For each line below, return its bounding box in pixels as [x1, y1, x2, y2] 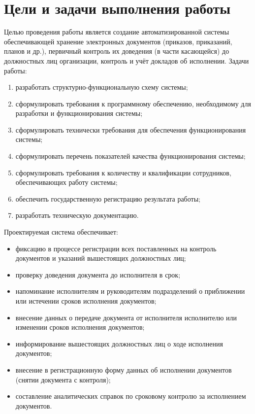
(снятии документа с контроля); [15, 374, 111, 384]
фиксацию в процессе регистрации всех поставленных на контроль [15, 243, 217, 253]
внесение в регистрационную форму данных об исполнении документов [15, 364, 232, 375]
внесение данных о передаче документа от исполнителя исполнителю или [15, 312, 237, 322]
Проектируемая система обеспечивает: [4, 227, 119, 237]
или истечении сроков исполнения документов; [15, 296, 157, 306]
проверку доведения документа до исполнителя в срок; [15, 269, 181, 279]
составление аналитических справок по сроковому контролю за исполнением [15, 391, 246, 401]
